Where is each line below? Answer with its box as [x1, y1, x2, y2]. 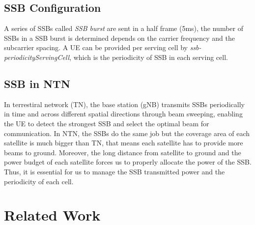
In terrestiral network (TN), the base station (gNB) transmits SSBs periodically [4, 99, 245, 109]
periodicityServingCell [4, 52, 70, 62]
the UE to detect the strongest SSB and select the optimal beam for [4, 118, 209, 128]
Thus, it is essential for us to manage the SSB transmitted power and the [4, 166, 225, 176]
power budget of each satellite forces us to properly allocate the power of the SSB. [4, 157, 252, 167]
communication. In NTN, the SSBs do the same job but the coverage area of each [4, 128, 250, 138]
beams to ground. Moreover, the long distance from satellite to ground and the [4, 147, 241, 157]
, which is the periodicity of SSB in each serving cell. [69, 52, 228, 62]
